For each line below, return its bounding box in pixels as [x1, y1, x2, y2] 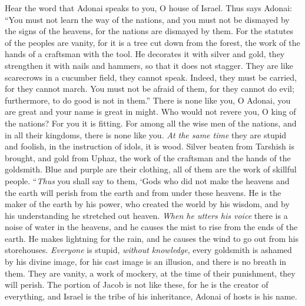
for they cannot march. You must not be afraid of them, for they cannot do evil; [5, 82, 294, 95]
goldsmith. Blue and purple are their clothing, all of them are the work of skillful [5, 163, 297, 175]
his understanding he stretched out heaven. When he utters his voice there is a [5, 209, 288, 221]
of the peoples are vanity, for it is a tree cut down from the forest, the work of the [5, 36, 300, 48]
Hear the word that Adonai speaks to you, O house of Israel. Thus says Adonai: [5, 2, 292, 14]
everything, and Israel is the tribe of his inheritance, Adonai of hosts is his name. [5, 290, 297, 302]
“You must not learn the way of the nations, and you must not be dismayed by [5, 13, 290, 25]
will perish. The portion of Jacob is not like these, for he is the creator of [5, 278, 268, 291]
